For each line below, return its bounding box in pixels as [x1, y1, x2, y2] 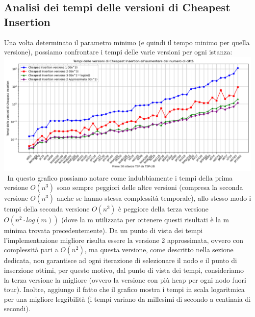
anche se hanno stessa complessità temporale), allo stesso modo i [56, 193, 251, 203]
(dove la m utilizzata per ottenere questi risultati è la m [61, 214, 229, 225]
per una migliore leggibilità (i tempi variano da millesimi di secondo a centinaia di [4, 293, 251, 304]
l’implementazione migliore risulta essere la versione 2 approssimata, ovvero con [4, 235, 243, 245]
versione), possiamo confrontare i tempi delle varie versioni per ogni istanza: [4, 47, 232, 57]
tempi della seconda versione [4, 204, 90, 214]
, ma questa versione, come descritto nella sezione [84, 244, 233, 255]
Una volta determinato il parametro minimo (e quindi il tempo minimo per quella [4, 37, 250, 47]
